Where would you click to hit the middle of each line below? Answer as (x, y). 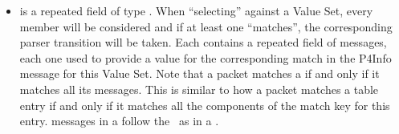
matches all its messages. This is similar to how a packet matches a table (199, 89)
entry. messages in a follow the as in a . (119, 121)
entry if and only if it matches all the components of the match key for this (205, 105)
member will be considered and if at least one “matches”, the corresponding (206, 26)
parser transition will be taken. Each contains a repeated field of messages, (203, 42)
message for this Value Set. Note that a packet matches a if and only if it (199, 73)
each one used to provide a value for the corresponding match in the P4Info (206, 57)
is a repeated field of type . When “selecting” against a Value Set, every (196, 10)
